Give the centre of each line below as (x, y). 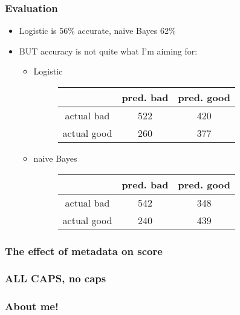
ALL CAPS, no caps (56, 278)
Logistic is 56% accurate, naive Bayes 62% (97, 31)
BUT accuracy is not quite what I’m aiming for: (108, 51)
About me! (32, 306)
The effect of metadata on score (84, 250)
